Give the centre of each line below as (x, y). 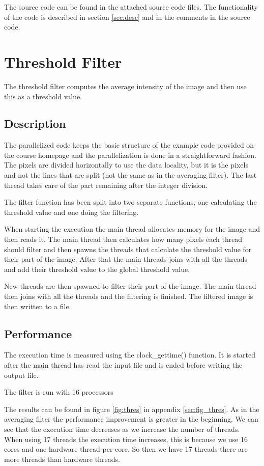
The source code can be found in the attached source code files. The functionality (131, 7)
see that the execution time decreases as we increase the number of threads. (122, 429)
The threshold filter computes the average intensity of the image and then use (125, 86)
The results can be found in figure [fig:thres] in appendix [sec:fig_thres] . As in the (132, 409)
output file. (21, 375)
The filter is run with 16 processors (59, 392)
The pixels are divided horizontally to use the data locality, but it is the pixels (126, 165)
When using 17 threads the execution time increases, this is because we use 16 (126, 439)
